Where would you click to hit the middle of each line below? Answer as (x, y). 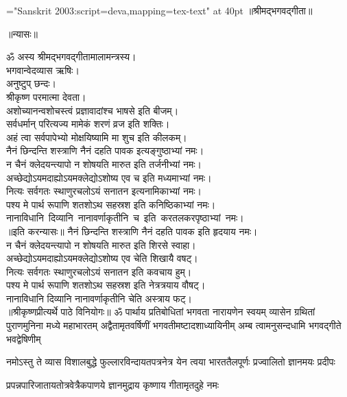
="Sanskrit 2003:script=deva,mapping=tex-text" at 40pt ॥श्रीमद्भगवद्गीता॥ (159, 10)
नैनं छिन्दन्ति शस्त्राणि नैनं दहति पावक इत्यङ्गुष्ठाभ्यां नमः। (105, 151)
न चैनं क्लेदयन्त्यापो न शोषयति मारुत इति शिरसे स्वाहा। (101, 244)
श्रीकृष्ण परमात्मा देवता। (46, 96)
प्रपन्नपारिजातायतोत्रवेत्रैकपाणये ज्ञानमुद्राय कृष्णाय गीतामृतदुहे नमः (113, 384)
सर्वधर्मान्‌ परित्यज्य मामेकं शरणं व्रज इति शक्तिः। (88, 124)
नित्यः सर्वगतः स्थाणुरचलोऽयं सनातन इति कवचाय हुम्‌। (99, 271)
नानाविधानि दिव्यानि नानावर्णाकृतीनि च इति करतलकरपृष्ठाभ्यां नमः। (125, 218)
